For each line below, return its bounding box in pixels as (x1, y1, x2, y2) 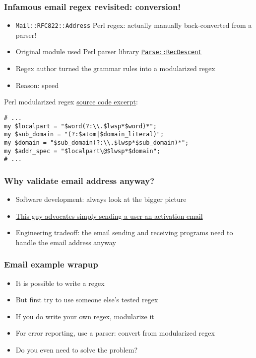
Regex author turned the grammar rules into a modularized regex (15, 63, 215, 74)
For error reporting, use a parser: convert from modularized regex (15, 328, 215, 338)
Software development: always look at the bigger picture (15, 194, 187, 204)
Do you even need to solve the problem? (15, 345, 138, 355)
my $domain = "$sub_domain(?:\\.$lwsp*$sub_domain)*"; (4, 139, 189, 146)
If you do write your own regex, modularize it (15, 311, 154, 321)
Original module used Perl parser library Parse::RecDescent (15, 46, 202, 57)
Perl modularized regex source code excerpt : (4, 96, 138, 107)
